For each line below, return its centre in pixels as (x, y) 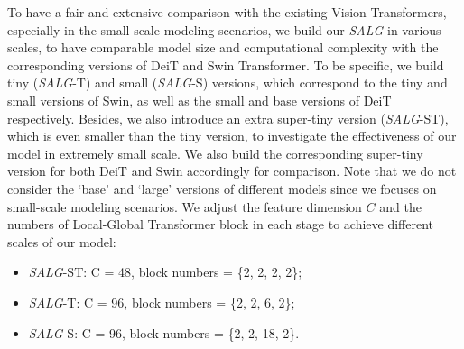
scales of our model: (62, 241)
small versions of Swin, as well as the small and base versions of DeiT (200, 100)
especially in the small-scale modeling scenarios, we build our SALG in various (224, 29)
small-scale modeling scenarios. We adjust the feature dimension (185, 206)
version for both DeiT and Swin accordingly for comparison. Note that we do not (232, 171)
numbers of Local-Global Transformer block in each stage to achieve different (221, 224)
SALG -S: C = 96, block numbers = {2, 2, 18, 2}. (164, 332)
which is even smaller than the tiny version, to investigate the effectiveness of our (232, 136)
